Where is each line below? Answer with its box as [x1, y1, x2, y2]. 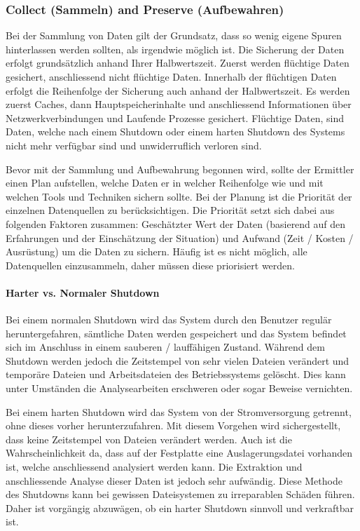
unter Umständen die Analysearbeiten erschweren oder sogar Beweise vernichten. [6, 381, 353, 396]
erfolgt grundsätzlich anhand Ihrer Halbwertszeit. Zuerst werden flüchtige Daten [6, 55, 349, 70]
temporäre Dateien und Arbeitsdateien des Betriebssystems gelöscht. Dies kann [6, 367, 346, 382]
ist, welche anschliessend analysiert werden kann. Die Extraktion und [6, 459, 303, 474]
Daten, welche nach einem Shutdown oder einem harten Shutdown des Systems [6, 124, 345, 139]
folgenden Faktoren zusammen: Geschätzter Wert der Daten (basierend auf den [6, 216, 346, 231]
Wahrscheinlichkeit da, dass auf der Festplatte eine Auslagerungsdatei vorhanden [6, 445, 353, 460]
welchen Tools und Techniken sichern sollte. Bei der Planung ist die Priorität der [6, 189, 352, 203]
